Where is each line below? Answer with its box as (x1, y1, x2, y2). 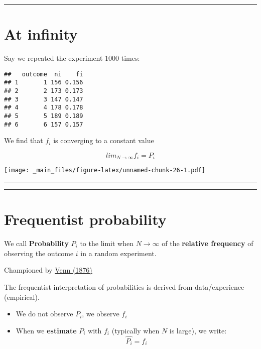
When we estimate (16, 325, 77, 335)
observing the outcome (4, 248, 74, 258)
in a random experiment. (80, 248, 157, 258)
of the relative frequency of (162, 238, 253, 249)
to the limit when (80, 238, 134, 249)
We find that (4, 135, 43, 146)
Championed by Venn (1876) (4, 265, 92, 275)
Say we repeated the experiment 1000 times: (4, 53, 140, 63)
